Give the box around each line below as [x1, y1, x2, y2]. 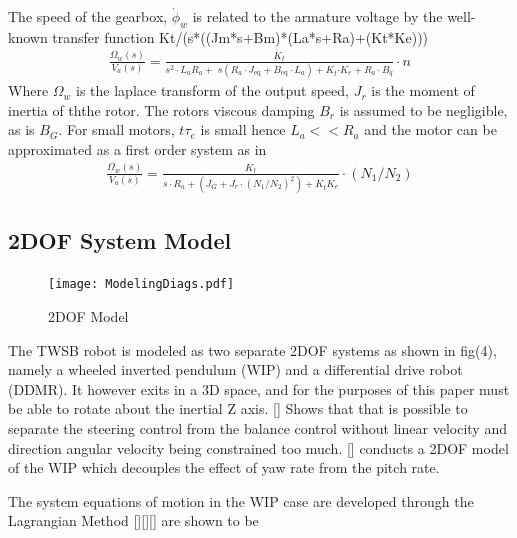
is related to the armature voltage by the [192, 6, 443, 26]
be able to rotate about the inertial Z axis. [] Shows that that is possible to [8, 398, 468, 419]
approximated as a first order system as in [8, 138, 267, 159]
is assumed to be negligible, [339, 99, 508, 120]
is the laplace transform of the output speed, [76, 80, 349, 101]
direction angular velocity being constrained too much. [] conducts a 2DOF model [8, 437, 509, 458]
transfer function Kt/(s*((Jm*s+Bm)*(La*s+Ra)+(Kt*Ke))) [52, 26, 429, 47]
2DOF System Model [8, 225, 232, 256]
